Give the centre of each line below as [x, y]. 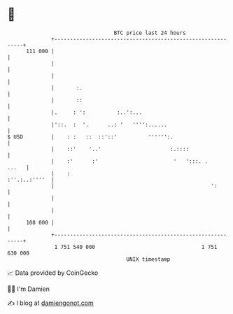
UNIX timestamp [148, 259]
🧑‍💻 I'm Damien [29, 289]
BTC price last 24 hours [150, 33]
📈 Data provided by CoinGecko [53, 273]
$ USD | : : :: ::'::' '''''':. [90, 137]
